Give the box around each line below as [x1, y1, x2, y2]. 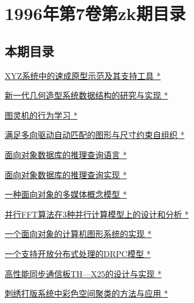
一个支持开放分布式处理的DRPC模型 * [5, 247, 151, 259]
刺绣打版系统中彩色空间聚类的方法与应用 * [5, 287, 168, 299]
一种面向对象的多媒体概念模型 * [5, 188, 127, 200]
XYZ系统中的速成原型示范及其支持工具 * [5, 69, 161, 81]
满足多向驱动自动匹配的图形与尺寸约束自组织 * [5, 129, 185, 141]
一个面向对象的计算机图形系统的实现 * [5, 228, 152, 240]
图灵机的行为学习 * [5, 108, 78, 121]
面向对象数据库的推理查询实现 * [5, 168, 127, 180]
